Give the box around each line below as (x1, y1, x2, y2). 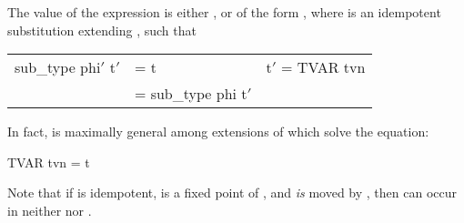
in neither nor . (7, 200, 92, 219)
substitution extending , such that (7, 20, 197, 39)
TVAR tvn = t (7, 152, 90, 171)
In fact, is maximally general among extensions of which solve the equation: (7, 122, 429, 141)
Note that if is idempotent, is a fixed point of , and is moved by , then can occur (7, 183, 458, 202)
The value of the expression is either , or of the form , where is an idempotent (7, 3, 441, 21)
